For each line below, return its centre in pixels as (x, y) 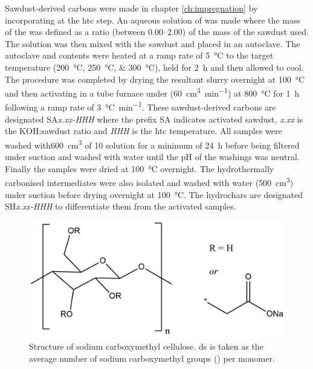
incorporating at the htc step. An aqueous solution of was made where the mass (153, 20)
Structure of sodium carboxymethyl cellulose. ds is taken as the (146, 346)
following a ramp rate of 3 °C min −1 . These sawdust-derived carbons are (140, 106)
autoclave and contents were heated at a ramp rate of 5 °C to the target (139, 55)
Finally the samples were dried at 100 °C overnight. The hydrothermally (140, 168)
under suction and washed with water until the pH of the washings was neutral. (152, 157)
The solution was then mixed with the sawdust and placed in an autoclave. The (153, 43)
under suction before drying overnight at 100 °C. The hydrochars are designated (154, 194)
